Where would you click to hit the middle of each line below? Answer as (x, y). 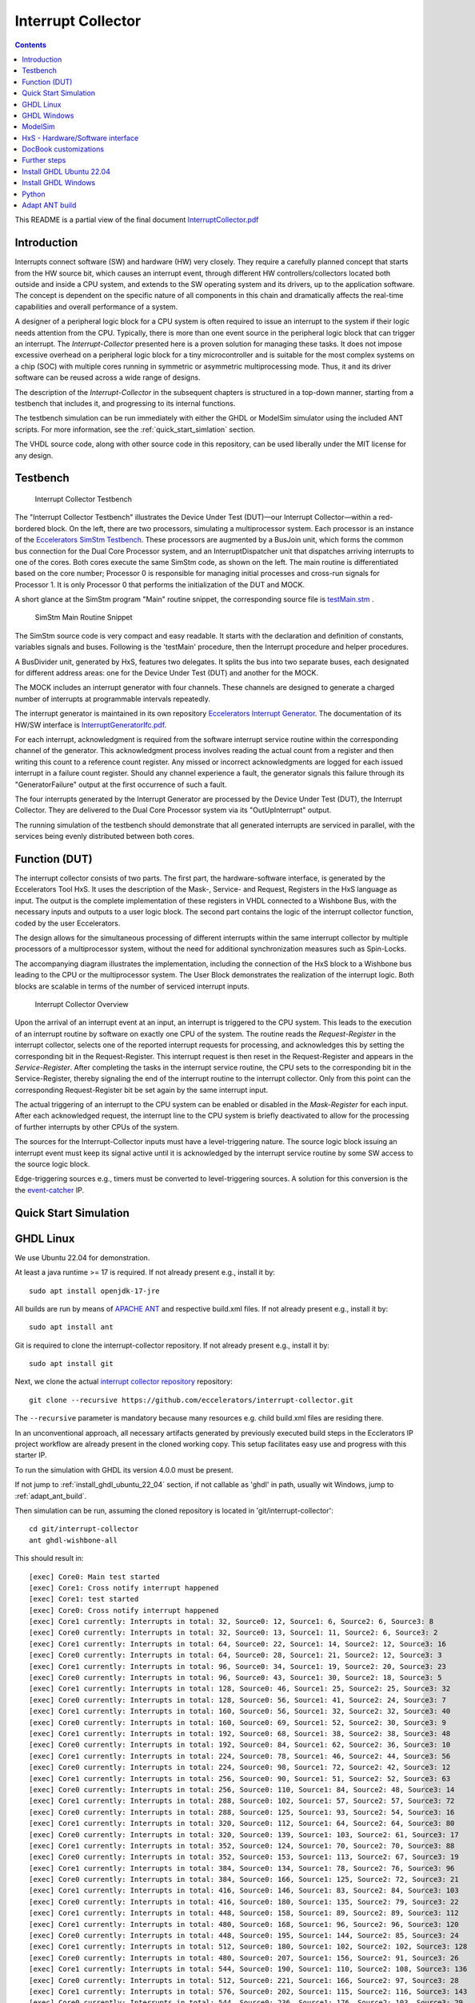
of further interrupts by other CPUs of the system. (97, 1126)
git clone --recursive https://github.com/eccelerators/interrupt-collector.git (192, 1400)
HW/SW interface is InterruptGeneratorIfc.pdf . (91, 724)
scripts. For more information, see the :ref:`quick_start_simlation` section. (135, 429)
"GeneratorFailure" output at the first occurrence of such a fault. (121, 784)
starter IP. (31, 1455)
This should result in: (49, 1558)
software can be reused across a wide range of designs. (108, 377)
